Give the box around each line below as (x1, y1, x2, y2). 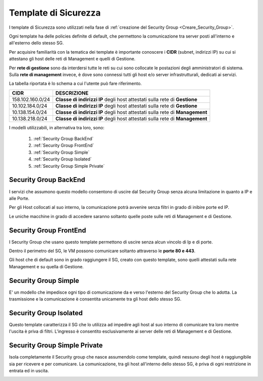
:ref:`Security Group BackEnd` (33, 136, 94, 141)
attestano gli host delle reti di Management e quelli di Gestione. (9, 56, 136, 62)
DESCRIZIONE (55, 89, 89, 96)
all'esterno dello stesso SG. (9, 40, 64, 46)
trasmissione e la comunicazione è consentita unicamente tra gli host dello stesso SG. (9, 296, 182, 302)
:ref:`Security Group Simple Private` (33, 163, 105, 169)
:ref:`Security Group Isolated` (33, 156, 92, 162)
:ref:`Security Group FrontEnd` (33, 142, 94, 148)
